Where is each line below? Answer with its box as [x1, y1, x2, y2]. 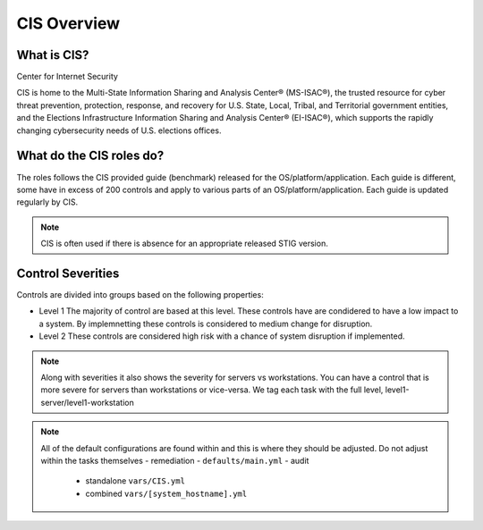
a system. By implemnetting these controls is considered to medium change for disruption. [38, 318, 373, 329]
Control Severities [16, 265, 120, 281]
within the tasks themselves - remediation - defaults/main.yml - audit [40, 455, 309, 466]
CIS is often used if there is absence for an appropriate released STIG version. [40, 238, 328, 249]
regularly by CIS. [16, 197, 79, 207]
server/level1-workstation [40, 397, 134, 408]
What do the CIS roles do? [16, 148, 165, 164]
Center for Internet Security [16, 72, 118, 82]
